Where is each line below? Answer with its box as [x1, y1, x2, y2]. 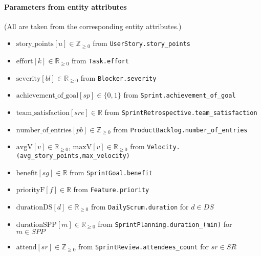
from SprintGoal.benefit [70, 167, 153, 177]
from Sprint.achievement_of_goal [123, 89, 236, 100]
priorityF [16, 187, 45, 194]
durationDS [16, 203, 53, 211]
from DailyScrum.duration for [91, 201, 189, 212]
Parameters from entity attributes [4, 1, 127, 12]
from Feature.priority [73, 184, 149, 195]
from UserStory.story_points [93, 38, 190, 49]
